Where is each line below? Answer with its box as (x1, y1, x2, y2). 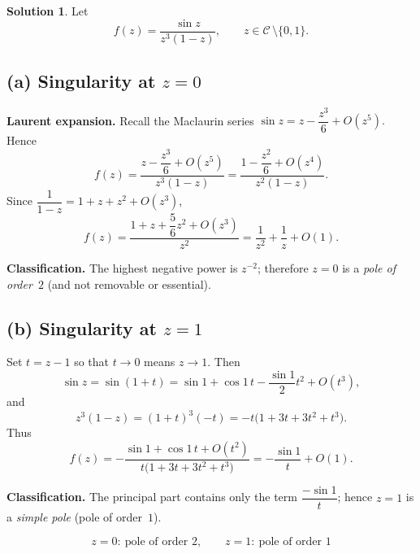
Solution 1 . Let (6, 2, 89, 19)
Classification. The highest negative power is (6, 259, 238, 276)
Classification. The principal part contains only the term (6, 488, 297, 505)
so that (74, 353, 109, 370)
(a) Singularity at (6, 68, 156, 94)
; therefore (257, 259, 309, 276)
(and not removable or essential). (47, 275, 211, 292)
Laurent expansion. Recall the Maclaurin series (6, 111, 254, 129)
